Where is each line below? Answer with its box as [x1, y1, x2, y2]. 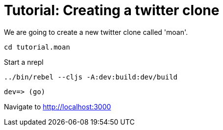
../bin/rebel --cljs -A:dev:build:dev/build [4, 73, 178, 81]
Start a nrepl [4, 57, 44, 66]
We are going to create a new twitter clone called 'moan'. [4, 27, 188, 36]
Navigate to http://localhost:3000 [4, 102, 111, 111]
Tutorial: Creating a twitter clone [4, 2, 220, 19]
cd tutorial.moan [4, 43, 70, 51]
